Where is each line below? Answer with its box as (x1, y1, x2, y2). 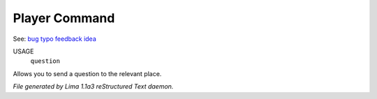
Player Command (13, 10, 115, 26)
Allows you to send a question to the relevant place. (13, 69, 162, 78)
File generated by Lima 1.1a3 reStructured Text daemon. (13, 82, 174, 91)
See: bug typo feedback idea (13, 35, 97, 43)
